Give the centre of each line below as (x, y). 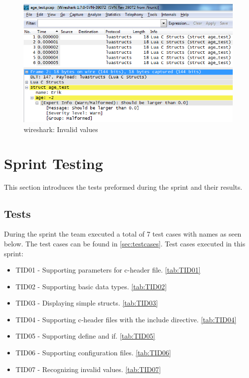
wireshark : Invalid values (61, 129)
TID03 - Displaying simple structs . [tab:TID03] (87, 303)
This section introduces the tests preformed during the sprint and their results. (123, 187)
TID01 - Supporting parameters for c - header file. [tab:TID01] (108, 270)
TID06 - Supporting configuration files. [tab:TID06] (93, 353)
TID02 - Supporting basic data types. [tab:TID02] (91, 286)
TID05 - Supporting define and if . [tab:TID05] (85, 336)
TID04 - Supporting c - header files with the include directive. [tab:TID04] (126, 319)
